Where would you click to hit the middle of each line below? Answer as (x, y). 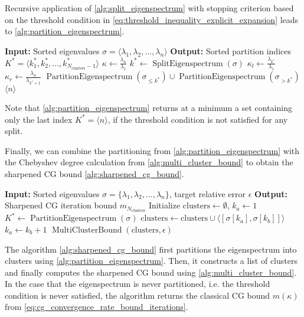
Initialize (164, 205)
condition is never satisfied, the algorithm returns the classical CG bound (138, 295)
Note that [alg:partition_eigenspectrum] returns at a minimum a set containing (148, 108)
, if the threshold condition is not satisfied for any (198, 119)
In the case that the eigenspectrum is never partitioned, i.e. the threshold (138, 284)
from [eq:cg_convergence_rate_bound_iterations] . (97, 307)
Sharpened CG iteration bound (61, 205)
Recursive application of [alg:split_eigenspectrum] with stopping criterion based (149, 8)
